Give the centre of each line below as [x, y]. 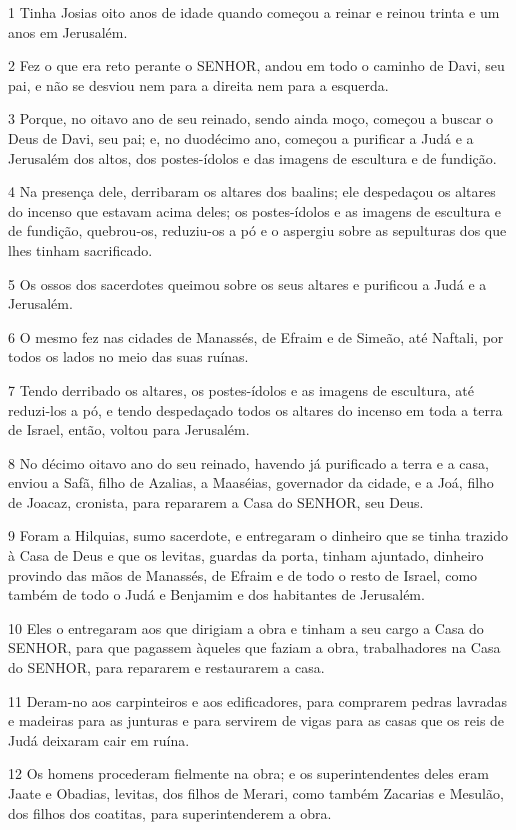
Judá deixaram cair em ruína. [99, 739]
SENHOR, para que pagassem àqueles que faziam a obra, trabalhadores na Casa [254, 647]
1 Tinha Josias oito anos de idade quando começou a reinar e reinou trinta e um [254, 12]
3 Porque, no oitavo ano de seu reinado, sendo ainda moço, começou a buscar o [251, 118]
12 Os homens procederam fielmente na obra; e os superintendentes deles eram [248, 773]
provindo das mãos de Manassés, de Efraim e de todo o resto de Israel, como [243, 574]
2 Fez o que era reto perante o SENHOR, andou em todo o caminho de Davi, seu [256, 65]
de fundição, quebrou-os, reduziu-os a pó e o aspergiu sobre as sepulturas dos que [257, 230]
